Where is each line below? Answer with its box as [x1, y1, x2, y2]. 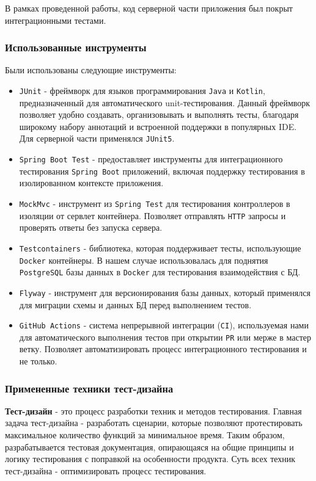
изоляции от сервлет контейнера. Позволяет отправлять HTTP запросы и [19, 209, 286, 222]
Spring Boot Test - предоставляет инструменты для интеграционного [19, 153, 283, 165]
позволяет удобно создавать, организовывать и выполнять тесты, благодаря [19, 108, 299, 121]
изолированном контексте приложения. [19, 176, 164, 189]
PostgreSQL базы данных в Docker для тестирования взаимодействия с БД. [19, 266, 301, 278]
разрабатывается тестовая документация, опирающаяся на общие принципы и [5, 440, 294, 453]
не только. [19, 355, 57, 367]
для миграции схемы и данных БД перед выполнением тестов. [19, 298, 252, 311]
